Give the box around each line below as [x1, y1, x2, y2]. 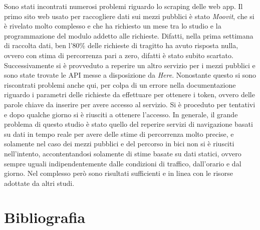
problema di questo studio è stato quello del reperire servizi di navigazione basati [4, 119, 253, 129]
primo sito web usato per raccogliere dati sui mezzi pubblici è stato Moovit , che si [4, 11, 254, 21]
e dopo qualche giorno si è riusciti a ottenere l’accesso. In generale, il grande [4, 109, 238, 119]
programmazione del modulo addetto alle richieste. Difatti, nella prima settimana [4, 30, 253, 41]
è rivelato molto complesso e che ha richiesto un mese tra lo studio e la [4, 21, 221, 31]
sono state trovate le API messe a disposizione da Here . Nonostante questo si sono [4, 70, 256, 80]
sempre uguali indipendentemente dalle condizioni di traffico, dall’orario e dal [4, 158, 241, 168]
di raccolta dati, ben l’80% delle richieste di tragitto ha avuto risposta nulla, [4, 40, 238, 51]
